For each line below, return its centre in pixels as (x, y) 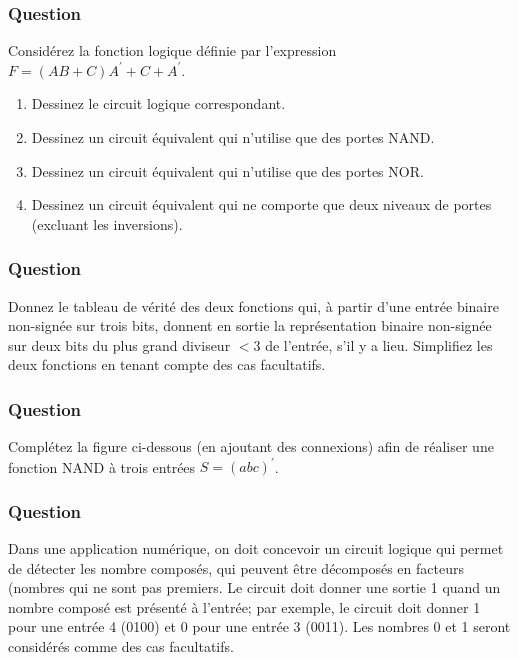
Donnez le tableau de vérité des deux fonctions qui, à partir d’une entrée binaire (253, 305)
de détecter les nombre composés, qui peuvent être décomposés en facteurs (236, 567)
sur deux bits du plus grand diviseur (119, 344)
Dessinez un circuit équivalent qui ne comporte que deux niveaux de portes (261, 204)
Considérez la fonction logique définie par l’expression (172, 50)
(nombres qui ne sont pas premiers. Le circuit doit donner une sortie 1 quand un (254, 587)
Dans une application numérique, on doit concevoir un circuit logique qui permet (256, 548)
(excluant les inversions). (107, 223)
